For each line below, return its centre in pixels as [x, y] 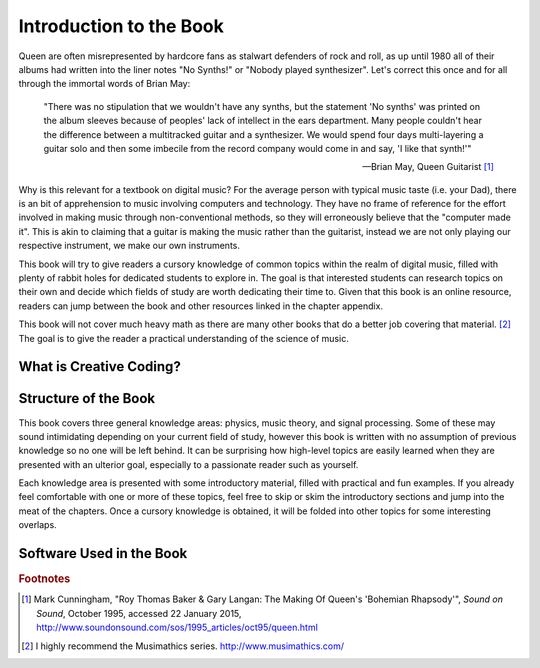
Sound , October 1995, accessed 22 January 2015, [139, 613]
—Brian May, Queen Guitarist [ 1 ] [427, 167]
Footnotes [44, 579]
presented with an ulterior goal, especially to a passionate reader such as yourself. [188, 464]
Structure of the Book [87, 398]
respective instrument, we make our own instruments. [129, 246]
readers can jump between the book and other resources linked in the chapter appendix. [201, 306]
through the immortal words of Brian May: [104, 84]
